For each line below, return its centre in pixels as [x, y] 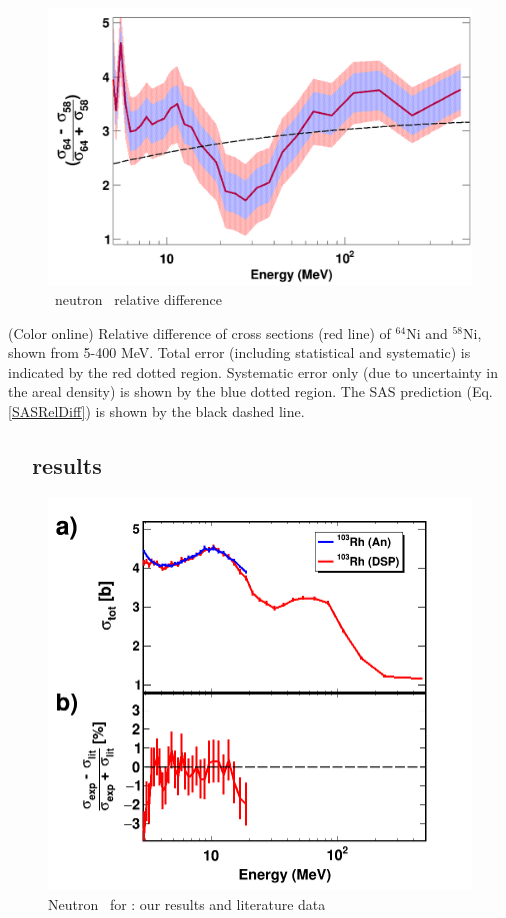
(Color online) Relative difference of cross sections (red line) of [199, 332]
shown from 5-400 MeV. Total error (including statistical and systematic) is [239, 352]
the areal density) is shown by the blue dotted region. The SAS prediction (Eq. [250, 391]
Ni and [427, 332]
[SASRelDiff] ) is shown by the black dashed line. [156, 410]
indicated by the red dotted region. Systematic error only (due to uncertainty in [253, 371]
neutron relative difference [138, 299]
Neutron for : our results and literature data [187, 903]
